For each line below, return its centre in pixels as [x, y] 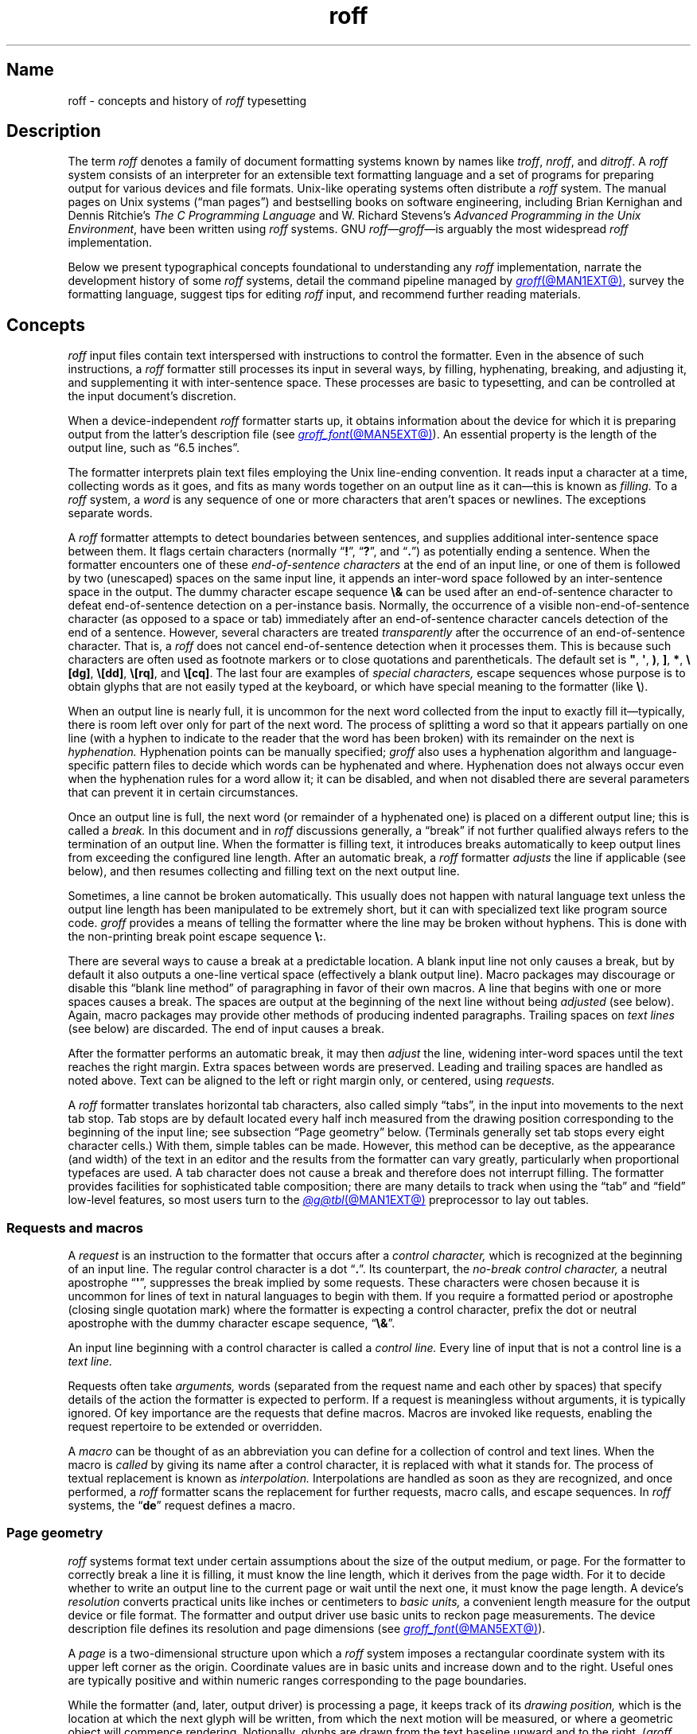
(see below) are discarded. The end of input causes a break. [226, 1029]
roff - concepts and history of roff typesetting [187, 100]
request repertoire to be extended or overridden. [195, 1427]
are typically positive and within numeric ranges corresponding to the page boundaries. [298, 1680]
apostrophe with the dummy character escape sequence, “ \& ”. [232, 1323]
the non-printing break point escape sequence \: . [197, 937]
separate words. [110, 513]
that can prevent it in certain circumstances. [183, 793]
